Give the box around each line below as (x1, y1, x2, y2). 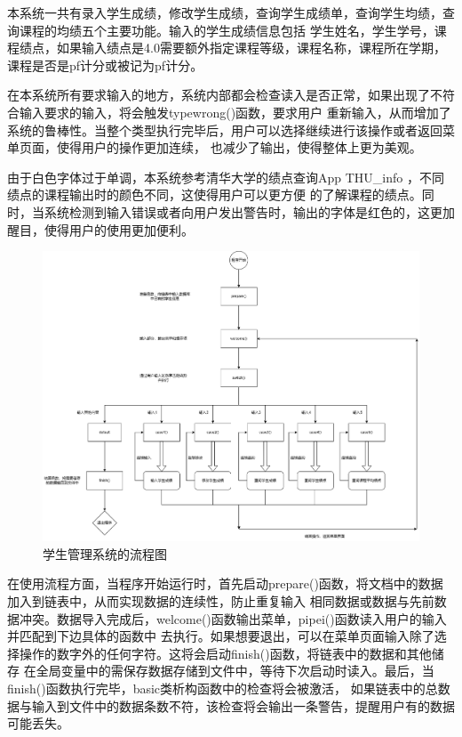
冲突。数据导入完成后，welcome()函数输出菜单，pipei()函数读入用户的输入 (19, 609, 447, 628)
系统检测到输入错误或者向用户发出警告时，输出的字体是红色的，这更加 (44, 202, 455, 221)
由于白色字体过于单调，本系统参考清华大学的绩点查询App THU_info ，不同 (7, 167, 444, 186)
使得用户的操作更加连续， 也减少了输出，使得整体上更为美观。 (56, 138, 422, 157)
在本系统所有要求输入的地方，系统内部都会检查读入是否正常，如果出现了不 (7, 85, 442, 104)
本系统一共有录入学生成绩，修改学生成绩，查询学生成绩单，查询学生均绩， (7, 4, 442, 21)
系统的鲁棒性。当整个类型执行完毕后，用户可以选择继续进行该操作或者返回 (7, 120, 442, 139)
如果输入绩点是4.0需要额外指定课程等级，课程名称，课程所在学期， (56, 38, 446, 57)
